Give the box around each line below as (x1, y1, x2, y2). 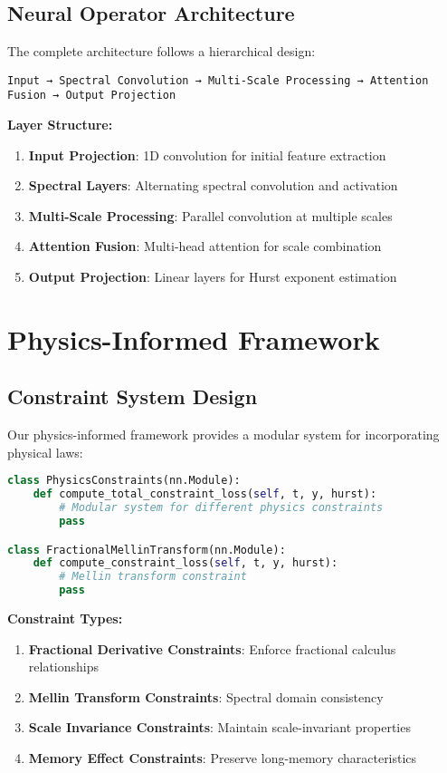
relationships (28, 657, 100, 676)
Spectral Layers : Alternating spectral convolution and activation (28, 176, 398, 195)
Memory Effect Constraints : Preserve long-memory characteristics (28, 749, 417, 768)
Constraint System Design (7, 382, 258, 411)
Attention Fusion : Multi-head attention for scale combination (28, 237, 382, 256)
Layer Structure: (7, 115, 113, 134)
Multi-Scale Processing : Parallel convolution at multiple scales (28, 206, 393, 225)
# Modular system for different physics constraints (59, 501, 384, 515)
